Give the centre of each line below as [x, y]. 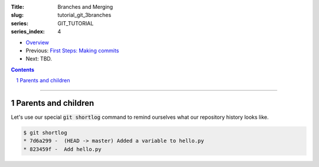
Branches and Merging [85, 7]
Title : [18, 7]
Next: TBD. [39, 59]
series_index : [28, 32]
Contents [23, 69]
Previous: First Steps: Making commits [72, 51]
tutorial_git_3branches [84, 15]
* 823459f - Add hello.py [62, 149]
